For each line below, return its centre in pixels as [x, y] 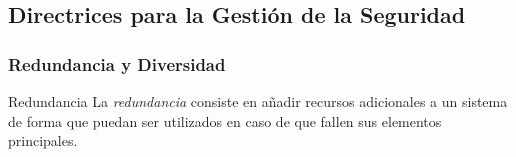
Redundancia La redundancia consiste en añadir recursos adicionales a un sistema [258, 101]
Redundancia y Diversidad [117, 63]
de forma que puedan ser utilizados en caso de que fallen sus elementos [225, 120]
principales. [43, 140]
